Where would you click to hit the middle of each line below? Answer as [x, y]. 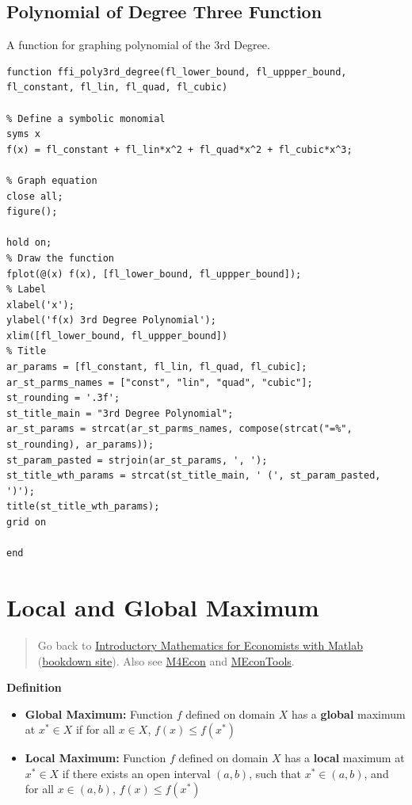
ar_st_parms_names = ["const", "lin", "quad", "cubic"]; [160, 382]
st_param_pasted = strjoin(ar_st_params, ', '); [137, 460]
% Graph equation [52, 180]
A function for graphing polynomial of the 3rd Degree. [138, 45]
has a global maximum [348, 713]
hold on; [29, 243]
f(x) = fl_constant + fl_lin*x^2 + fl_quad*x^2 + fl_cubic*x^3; [179, 149]
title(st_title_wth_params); [83, 507]
